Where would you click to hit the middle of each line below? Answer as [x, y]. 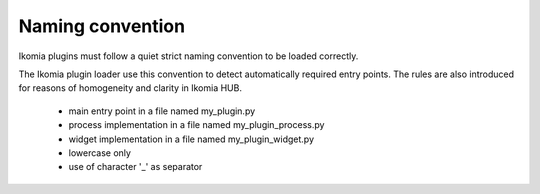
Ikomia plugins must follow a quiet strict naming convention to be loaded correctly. [188, 56]
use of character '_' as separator [135, 167]
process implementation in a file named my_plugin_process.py [196, 125]
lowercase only [100, 152]
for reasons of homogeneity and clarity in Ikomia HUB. [130, 88]
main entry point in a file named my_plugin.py [162, 111]
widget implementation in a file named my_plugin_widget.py [191, 139]
